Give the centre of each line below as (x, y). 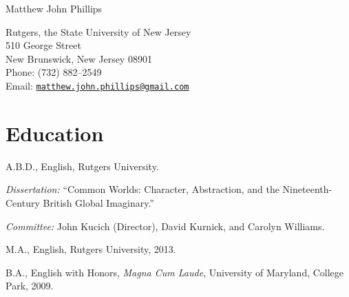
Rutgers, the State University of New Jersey (98, 31)
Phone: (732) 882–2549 (54, 72)
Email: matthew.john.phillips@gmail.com (97, 85)
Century (23, 202)
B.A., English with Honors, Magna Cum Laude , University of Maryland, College (175, 272)
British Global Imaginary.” (98, 202)
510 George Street (43, 45)
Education (55, 133)
